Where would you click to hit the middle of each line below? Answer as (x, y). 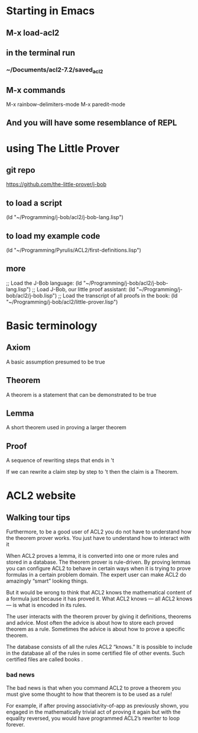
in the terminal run (41, 52)
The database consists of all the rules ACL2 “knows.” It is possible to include (99, 647)
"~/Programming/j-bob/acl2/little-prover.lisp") (62, 302)
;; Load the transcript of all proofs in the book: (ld (118, 295)
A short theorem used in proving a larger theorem (66, 427)
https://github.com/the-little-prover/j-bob (56, 184)
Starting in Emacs (51, 11)
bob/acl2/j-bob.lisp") (32, 295)
